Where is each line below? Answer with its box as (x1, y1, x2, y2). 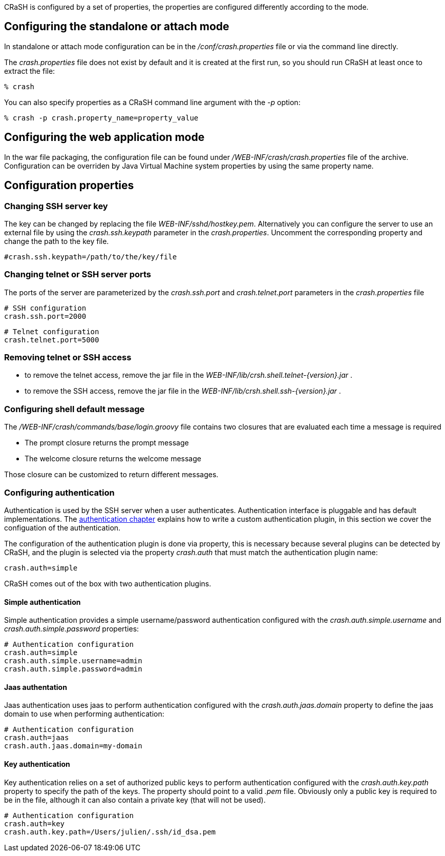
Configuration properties (4, 179, 134, 192)
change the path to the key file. (4, 236, 109, 246)
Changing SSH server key (4, 200, 108, 211)
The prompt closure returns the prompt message (25, 438, 189, 447)
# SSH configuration (4, 303, 87, 312)
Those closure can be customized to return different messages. (4, 470, 219, 479)
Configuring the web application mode (4, 131, 205, 144)
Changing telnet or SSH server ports (4, 269, 152, 280)
